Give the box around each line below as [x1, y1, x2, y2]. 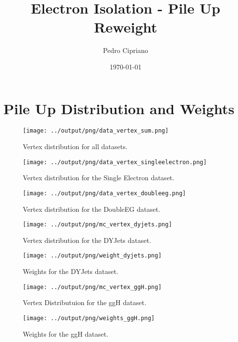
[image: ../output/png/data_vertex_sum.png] [23, 127, 169, 135]
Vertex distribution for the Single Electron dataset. [23, 172, 175, 183]
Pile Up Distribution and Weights [3, 98, 235, 118]
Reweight [94, 17, 158, 37]
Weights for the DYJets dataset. [23, 266, 119, 276]
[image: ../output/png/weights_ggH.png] [23, 314, 155, 322]
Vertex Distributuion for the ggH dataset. [23, 297, 146, 308]
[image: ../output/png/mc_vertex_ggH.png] [23, 283, 162, 291]
